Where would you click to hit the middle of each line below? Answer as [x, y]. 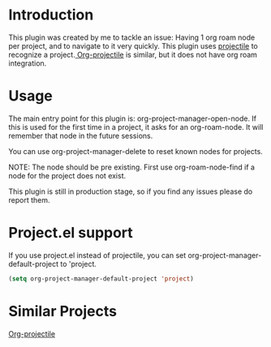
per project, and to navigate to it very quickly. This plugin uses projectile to [133, 45]
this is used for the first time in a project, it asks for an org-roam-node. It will [136, 126]
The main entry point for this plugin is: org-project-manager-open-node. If [133, 118]
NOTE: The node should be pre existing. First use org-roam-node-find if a [132, 167]
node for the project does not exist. [67, 175]
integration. [28, 63]
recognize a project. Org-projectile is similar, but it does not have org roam [133, 54]
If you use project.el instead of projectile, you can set [97, 255]
